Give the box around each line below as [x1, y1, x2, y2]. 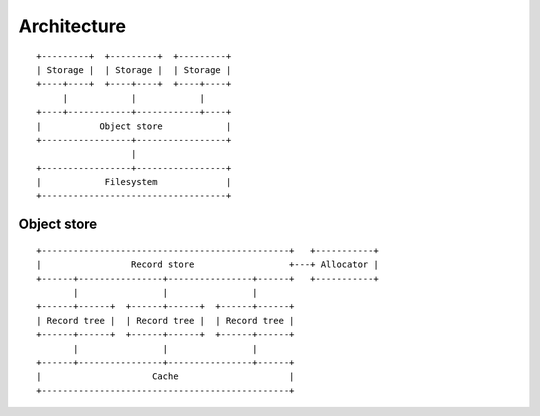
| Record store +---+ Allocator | [36, 259, 379, 270]
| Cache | [36, 371, 295, 382]
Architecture [18, 15, 127, 37]
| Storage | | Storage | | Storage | [36, 64, 232, 75]
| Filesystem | [36, 176, 232, 188]
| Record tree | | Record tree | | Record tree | [36, 315, 295, 326]
